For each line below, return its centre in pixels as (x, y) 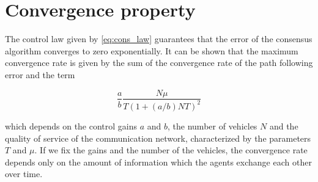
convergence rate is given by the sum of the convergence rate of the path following (159, 63)
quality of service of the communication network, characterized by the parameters (158, 138)
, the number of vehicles (213, 126)
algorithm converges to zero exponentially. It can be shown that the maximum (152, 50)
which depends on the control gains (71, 126)
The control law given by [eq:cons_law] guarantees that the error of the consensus (159, 39)
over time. (24, 174)
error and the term (40, 74)
